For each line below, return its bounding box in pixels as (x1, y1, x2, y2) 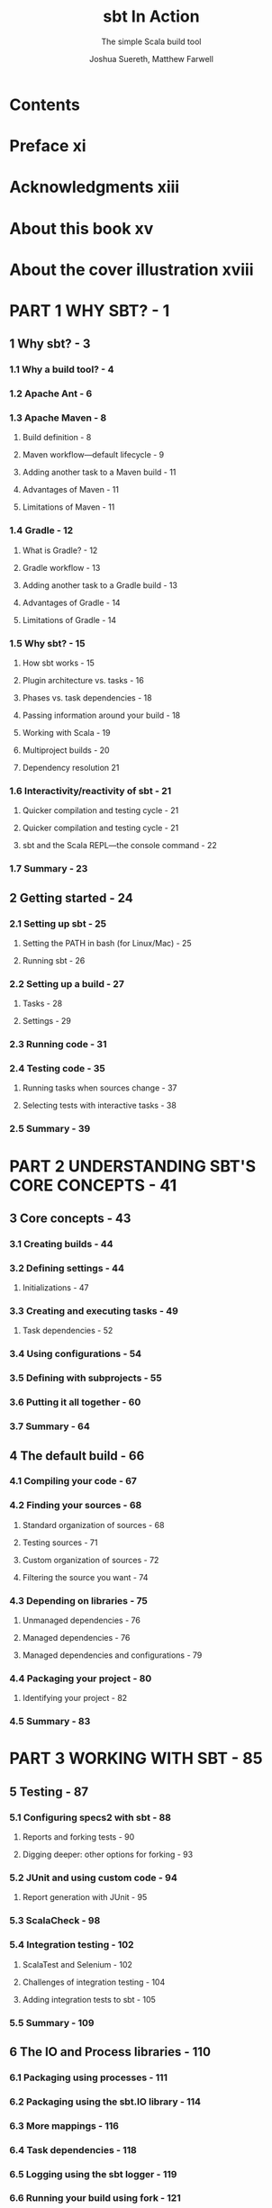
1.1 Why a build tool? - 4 (9, 363, 114, 376)
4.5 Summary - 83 (9, 1715, 91, 1728)
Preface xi (9, 136, 87, 157)
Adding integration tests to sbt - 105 (22, 1994, 156, 2004)
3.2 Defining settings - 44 (9, 1262, 124, 1274)
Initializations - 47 (22, 1282, 89, 1293)
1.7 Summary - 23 (9, 863, 88, 875)
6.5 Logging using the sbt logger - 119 (9, 2167, 177, 2180)
